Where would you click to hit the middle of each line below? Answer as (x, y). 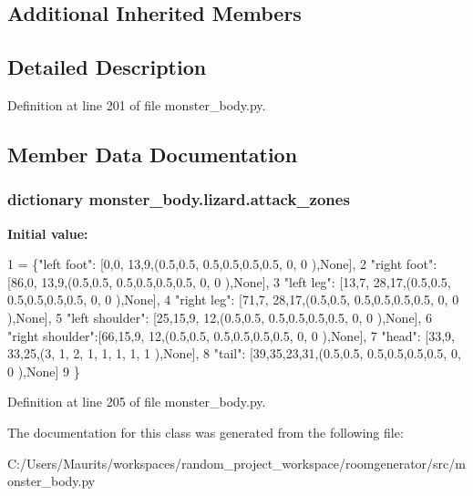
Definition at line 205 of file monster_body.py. (137, 402)
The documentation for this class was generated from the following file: (206, 432)
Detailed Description (107, 67)
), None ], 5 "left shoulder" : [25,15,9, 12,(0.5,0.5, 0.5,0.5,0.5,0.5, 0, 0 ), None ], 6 (220, 317)
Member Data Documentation (153, 154)
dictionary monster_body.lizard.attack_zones (179, 199)
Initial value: (48, 233)
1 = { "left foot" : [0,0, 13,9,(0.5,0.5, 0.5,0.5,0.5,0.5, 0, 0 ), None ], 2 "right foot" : (222, 264)
